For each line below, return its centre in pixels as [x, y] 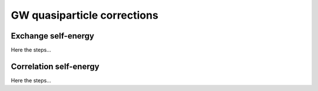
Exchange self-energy [52, 36]
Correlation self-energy [55, 66]
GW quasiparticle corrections [85, 15]
